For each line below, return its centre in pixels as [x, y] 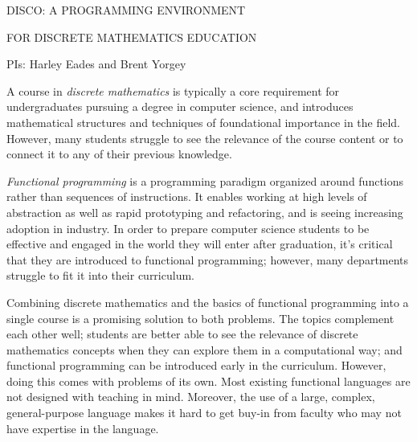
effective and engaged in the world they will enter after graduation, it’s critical [200, 244]
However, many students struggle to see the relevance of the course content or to [205, 138]
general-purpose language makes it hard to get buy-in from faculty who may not [204, 413]
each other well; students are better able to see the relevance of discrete [182, 334]
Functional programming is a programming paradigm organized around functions [205, 180]
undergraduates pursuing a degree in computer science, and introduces [180, 106]
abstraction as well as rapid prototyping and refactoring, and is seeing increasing [205, 212]
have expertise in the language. [83, 428]
